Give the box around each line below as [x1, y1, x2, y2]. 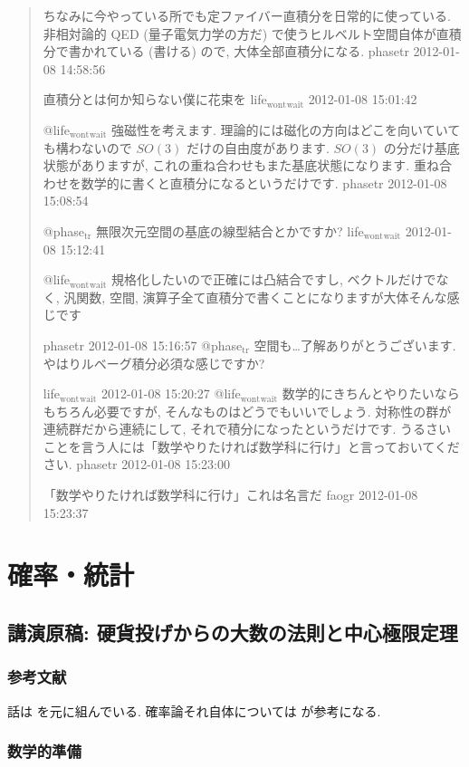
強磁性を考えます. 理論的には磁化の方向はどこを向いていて [110, 120, 461, 139]
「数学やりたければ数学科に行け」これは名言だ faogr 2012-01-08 [43, 485, 418, 504]
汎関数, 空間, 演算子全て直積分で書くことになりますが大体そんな [63, 287, 447, 306]
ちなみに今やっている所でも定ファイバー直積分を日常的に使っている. [43, 6, 452, 24]
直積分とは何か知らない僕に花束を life [43, 90, 267, 109]
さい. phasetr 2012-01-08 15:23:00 [43, 455, 231, 474]
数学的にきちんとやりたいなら [282, 384, 460, 403]
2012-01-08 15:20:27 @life [101, 384, 241, 403]
